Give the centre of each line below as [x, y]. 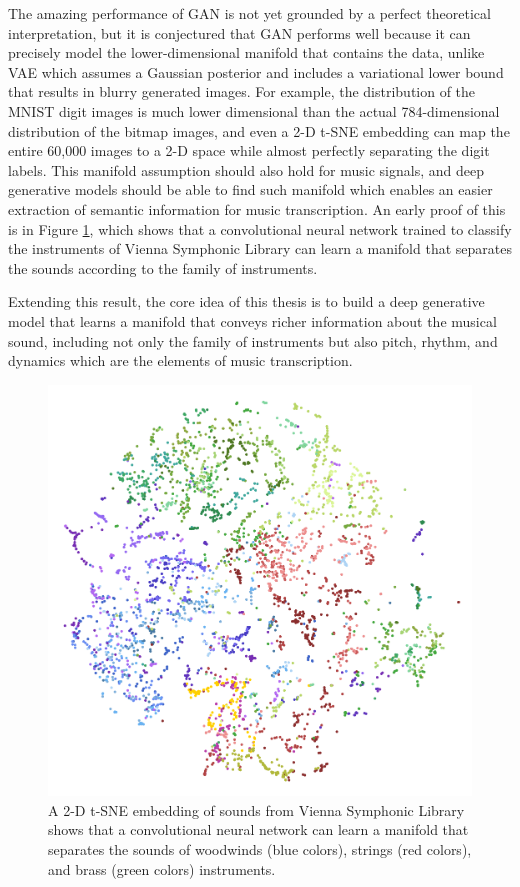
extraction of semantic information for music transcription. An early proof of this [257, 208]
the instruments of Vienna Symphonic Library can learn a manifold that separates [260, 248]
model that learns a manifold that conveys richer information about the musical [252, 320]
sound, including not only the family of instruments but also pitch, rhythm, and [253, 340]
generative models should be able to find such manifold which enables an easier [250, 189]
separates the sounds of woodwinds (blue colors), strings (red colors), [260, 848]
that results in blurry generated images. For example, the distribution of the [242, 91]
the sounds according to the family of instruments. [163, 267]
